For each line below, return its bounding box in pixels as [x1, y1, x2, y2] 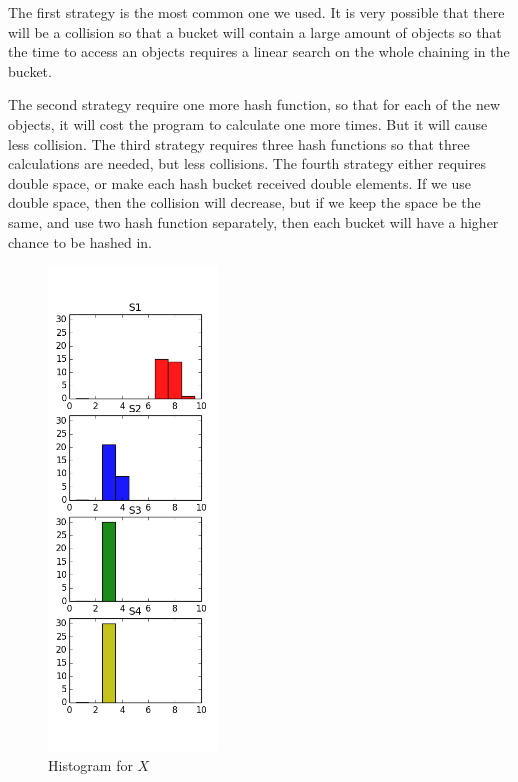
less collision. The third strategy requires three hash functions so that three [8, 133, 470, 154]
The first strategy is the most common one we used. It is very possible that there [8, 2, 505, 22]
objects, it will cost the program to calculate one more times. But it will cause [8, 113, 488, 134]
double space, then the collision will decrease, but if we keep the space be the [8, 192, 481, 213]
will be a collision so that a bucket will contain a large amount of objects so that [8, 21, 502, 42]
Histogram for [48, 754, 133, 775]
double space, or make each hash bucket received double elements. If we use [8, 172, 472, 193]
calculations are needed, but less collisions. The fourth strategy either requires [8, 153, 486, 174]
